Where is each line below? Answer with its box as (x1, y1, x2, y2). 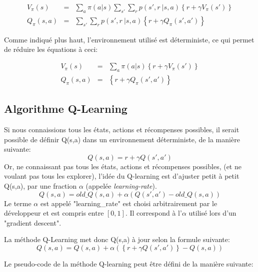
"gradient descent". (4, 217, 61, 228)
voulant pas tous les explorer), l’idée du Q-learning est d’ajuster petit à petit (4, 171, 239, 181)
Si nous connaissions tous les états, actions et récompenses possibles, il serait (4, 124, 239, 135)
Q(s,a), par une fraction (4, 181, 77, 191)
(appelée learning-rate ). (85, 181, 157, 191)
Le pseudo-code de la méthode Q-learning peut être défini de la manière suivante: (4, 259, 253, 269)
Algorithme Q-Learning (4, 101, 127, 116)
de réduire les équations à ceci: (4, 44, 98, 54)
